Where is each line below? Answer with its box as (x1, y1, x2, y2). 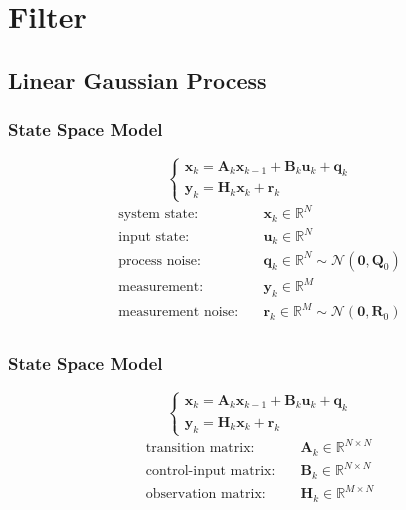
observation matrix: (145, 487, 266, 502)
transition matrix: (145, 441, 255, 456)
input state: (118, 230, 190, 245)
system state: (118, 207, 199, 222)
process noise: (118, 253, 201, 268)
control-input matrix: (145, 464, 276, 479)
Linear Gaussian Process (8, 64, 267, 95)
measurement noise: (118, 305, 239, 320)
